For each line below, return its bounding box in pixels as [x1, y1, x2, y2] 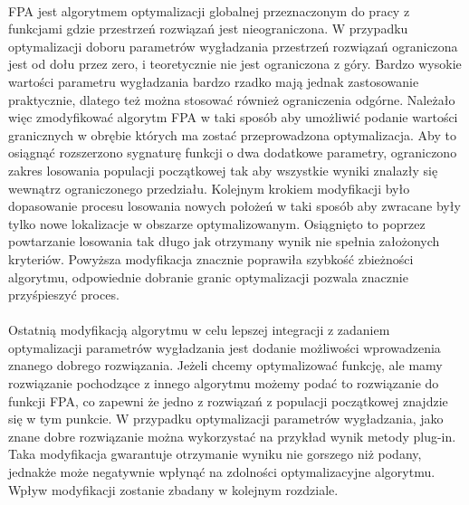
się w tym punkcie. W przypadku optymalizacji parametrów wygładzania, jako [8, 409, 444, 428]
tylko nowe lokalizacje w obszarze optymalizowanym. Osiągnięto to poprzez [8, 214, 426, 233]
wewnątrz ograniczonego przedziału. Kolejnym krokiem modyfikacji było [8, 178, 410, 197]
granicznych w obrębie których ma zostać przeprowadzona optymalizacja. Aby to [8, 125, 456, 144]
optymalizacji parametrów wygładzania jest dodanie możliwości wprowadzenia [8, 338, 441, 357]
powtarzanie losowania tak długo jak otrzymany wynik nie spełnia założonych [8, 232, 440, 251]
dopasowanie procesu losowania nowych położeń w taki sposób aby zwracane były [8, 196, 461, 215]
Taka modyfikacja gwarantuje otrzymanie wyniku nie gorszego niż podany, [8, 444, 422, 463]
